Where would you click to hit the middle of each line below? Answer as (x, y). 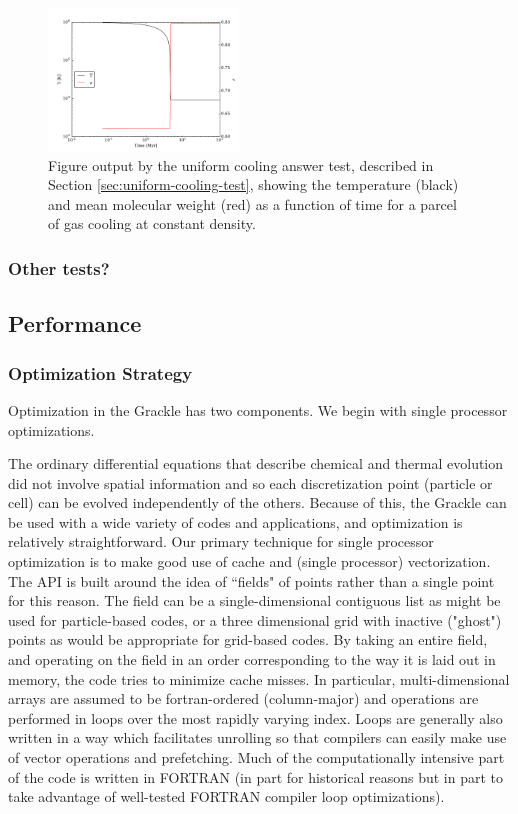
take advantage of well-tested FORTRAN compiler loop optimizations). (226, 796)
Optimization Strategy (100, 372)
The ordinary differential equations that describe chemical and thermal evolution (256, 463)
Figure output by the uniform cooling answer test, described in (241, 164)
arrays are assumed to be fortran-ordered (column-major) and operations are (243, 698)
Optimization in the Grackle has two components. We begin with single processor (258, 409)
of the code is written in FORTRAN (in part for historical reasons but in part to (256, 776)
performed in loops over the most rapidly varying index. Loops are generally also (255, 717)
